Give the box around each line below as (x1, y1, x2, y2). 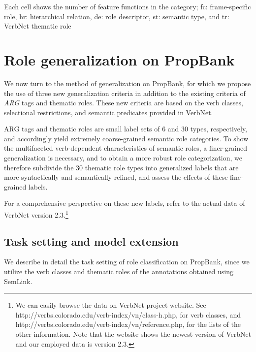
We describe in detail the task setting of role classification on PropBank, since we (4, 256, 250, 267)
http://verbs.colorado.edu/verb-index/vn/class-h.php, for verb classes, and (15, 309, 241, 320)
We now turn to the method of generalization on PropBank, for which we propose (4, 78, 251, 88)
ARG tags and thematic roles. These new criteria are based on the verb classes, (4, 97, 243, 108)
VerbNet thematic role (4, 21, 71, 31)
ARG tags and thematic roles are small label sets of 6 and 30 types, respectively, (4, 124, 248, 134)
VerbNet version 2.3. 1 (4, 208, 68, 220)
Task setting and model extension (4, 233, 179, 249)
